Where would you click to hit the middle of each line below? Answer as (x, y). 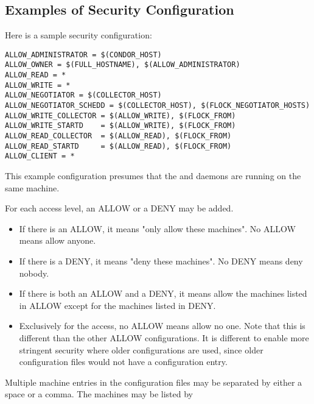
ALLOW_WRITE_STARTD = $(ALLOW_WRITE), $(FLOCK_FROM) (120, 126)
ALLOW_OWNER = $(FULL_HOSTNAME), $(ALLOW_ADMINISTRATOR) (123, 65)
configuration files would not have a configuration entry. (123, 362)
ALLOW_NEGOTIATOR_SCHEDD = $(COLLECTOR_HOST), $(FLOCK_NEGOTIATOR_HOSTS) (158, 106)
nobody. (34, 273)
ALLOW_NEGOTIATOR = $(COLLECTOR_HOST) (83, 95)
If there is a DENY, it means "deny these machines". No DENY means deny (161, 260)
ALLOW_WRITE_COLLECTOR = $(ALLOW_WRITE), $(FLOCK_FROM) (120, 115)
